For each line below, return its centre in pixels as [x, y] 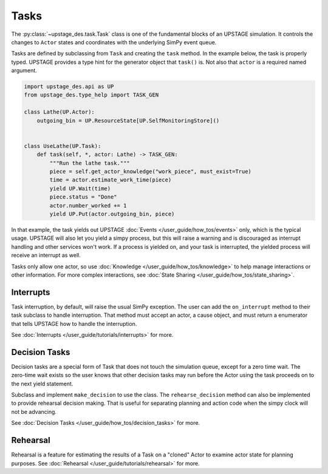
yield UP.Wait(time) [80, 188]
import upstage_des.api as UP [69, 87]
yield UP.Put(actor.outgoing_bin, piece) [112, 214]
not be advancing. [34, 411]
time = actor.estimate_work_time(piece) [111, 180]
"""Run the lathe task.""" [90, 163]
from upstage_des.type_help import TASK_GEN [91, 95]
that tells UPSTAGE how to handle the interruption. [74, 323]
